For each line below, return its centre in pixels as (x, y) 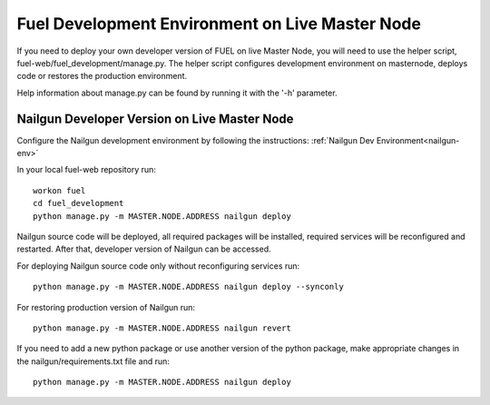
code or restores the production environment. (102, 76)
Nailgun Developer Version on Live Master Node (155, 119)
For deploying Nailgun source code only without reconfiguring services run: (158, 266)
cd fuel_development (78, 203)
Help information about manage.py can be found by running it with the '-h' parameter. (177, 93)
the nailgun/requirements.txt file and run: (93, 361)
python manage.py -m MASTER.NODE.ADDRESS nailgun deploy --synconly (188, 287)
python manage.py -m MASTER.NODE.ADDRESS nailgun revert (162, 328)
